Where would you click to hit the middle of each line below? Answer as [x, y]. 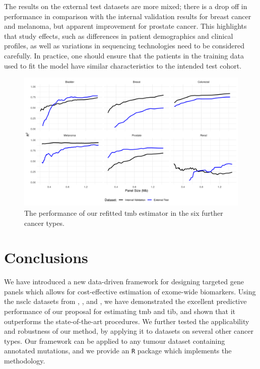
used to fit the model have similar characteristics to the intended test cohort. [123, 65]
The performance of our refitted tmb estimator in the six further [124, 212]
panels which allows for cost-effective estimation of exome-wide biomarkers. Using [130, 291]
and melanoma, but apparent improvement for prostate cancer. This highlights [125, 26]
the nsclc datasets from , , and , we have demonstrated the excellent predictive [125, 301]
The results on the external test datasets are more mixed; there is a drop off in [126, 6]
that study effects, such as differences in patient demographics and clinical [119, 36]
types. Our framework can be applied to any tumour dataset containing [115, 341]
